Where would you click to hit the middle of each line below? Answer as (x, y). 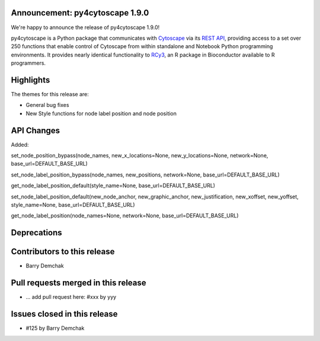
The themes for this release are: (50, 94)
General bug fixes (47, 105)
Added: (20, 144)
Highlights (31, 80)
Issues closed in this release (64, 314)
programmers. (28, 63)
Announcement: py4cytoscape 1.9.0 (80, 13)
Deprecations (36, 233)
